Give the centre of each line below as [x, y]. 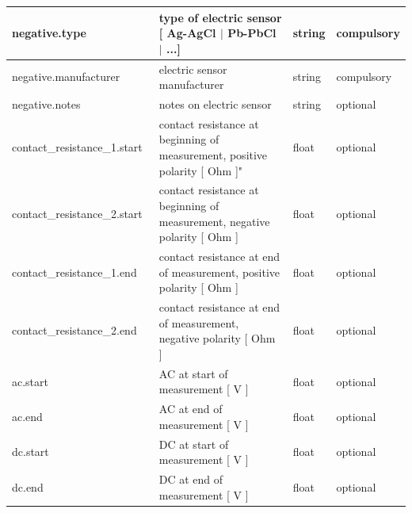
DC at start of [194, 444]
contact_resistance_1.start [77, 147]
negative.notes [46, 103]
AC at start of [193, 373]
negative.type [49, 33]
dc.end [28, 486]
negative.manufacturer [66, 77]
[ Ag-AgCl [187, 33]
